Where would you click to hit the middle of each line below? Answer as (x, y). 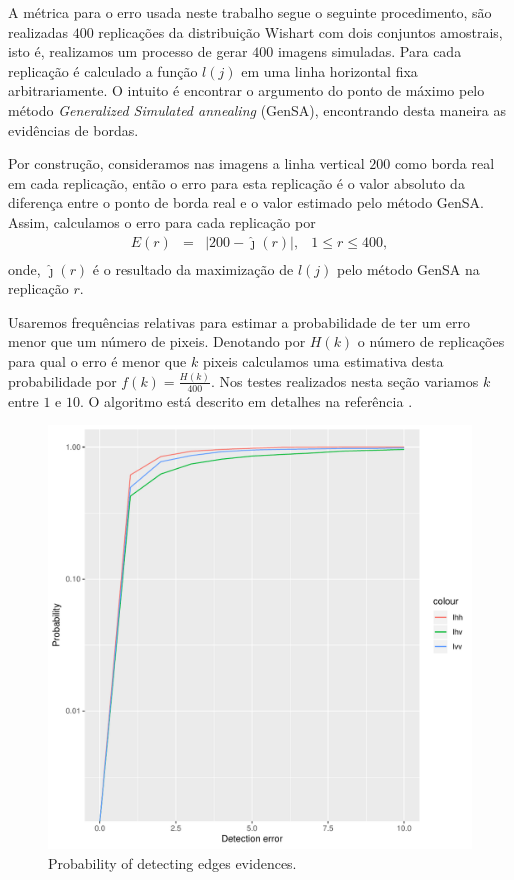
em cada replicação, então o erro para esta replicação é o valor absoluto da (236, 182)
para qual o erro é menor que (97, 360)
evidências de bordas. (73, 129)
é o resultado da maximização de (193, 268)
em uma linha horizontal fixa (329, 70)
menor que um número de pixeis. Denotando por (157, 341)
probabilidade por (62, 380)
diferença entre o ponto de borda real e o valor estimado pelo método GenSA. (246, 202)
